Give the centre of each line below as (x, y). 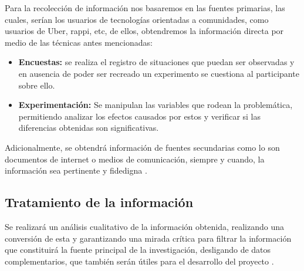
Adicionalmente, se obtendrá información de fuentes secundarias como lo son (142, 147)
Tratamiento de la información (99, 202)
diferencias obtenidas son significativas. (89, 128)
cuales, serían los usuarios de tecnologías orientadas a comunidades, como (137, 19)
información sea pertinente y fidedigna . (76, 170)
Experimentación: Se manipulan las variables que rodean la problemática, (156, 105)
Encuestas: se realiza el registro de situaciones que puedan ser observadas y (156, 62)
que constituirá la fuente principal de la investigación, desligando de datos (138, 250)
